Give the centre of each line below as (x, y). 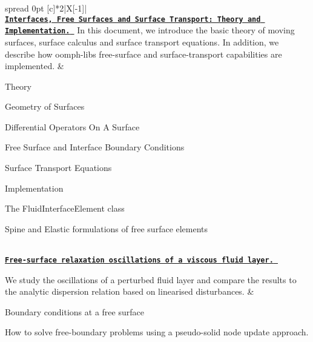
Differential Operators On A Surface (72, 126)
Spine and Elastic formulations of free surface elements (107, 228)
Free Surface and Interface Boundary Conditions (95, 147)
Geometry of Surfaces (45, 106)
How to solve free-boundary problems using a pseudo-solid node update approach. (157, 332)
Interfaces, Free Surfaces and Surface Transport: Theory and (133, 19)
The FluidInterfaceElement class (65, 208)
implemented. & (35, 66)
